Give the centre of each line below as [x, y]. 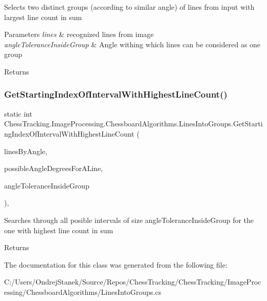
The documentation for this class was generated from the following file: [116, 264]
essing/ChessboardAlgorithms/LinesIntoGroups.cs [83, 291]
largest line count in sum [43, 17]
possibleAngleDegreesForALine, [54, 168]
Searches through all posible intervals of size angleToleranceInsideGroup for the [129, 220]
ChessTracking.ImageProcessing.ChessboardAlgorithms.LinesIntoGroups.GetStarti [133, 124]
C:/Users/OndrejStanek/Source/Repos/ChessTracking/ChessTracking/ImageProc [133, 282]
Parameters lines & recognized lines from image [79, 34]
